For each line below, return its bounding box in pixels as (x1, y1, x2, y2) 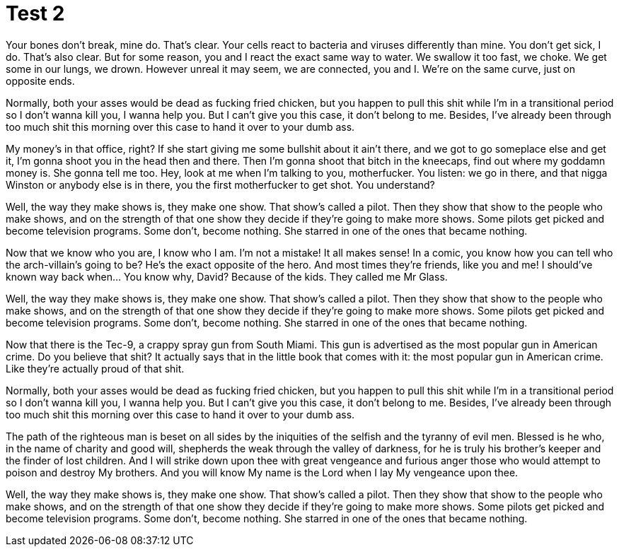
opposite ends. (6, 74, 75, 87)
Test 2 (6, 1, 65, 25)
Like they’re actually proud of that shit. (6, 362, 185, 375)
